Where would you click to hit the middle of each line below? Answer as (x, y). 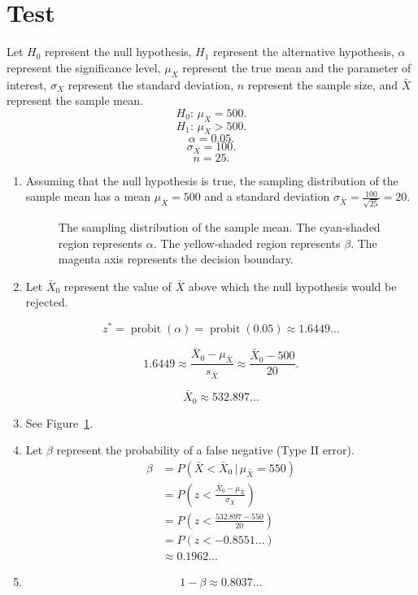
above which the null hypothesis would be (292, 286)
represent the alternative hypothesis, (304, 52)
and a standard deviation (267, 196)
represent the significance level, (84, 67)
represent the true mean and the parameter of (297, 67)
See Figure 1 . (59, 422)
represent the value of (118, 286)
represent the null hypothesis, (118, 52)
